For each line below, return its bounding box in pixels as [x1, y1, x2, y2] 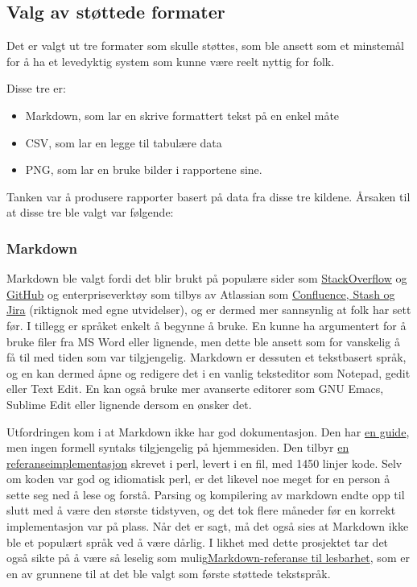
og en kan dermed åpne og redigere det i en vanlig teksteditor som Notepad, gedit [6, 364, 411, 381]
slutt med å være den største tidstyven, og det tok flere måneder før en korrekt [6, 502, 396, 519]
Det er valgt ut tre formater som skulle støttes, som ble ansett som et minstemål [6, 37, 404, 54]
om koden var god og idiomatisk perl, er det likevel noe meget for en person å [6, 470, 390, 487]
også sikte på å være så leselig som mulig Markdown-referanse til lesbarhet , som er [6, 549, 410, 566]
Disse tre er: [6, 80, 66, 97]
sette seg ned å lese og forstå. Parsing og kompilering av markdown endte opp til [6, 486, 405, 502]
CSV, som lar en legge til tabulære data [25, 134, 222, 151]
